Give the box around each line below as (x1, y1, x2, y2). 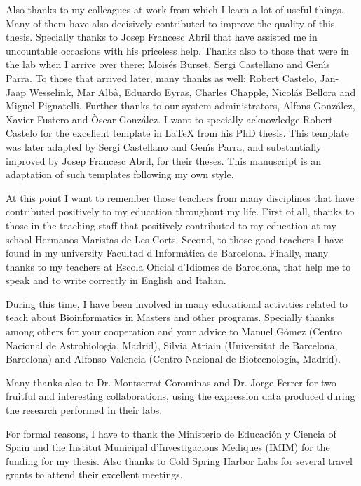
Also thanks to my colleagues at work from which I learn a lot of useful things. (6, 2, 344, 16)
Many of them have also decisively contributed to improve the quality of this (6, 15, 335, 30)
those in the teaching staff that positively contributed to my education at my (6, 217, 336, 232)
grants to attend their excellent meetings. (6, 467, 183, 482)
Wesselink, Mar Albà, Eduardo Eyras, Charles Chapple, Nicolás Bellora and (29, 84, 356, 99)
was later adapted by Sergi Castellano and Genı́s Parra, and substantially (6, 139, 322, 154)
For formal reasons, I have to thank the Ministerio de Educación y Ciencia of (6, 426, 336, 440)
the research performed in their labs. (6, 403, 163, 417)
